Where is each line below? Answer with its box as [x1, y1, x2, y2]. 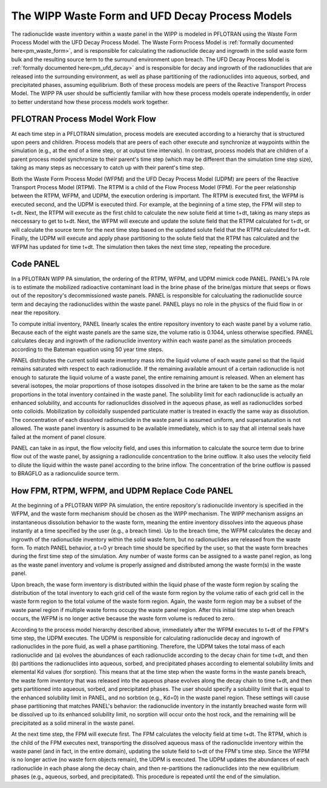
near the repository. [11, 309, 61, 316]
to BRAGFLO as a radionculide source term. [11, 470, 120, 477]
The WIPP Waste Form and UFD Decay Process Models [11, 9, 292, 22]
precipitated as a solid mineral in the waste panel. [11, 719, 135, 727]
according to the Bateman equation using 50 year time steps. [11, 345, 163, 353]
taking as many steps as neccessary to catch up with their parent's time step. [11, 164, 205, 171]
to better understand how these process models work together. [11, 98, 170, 106]
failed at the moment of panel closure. [11, 433, 107, 440]
